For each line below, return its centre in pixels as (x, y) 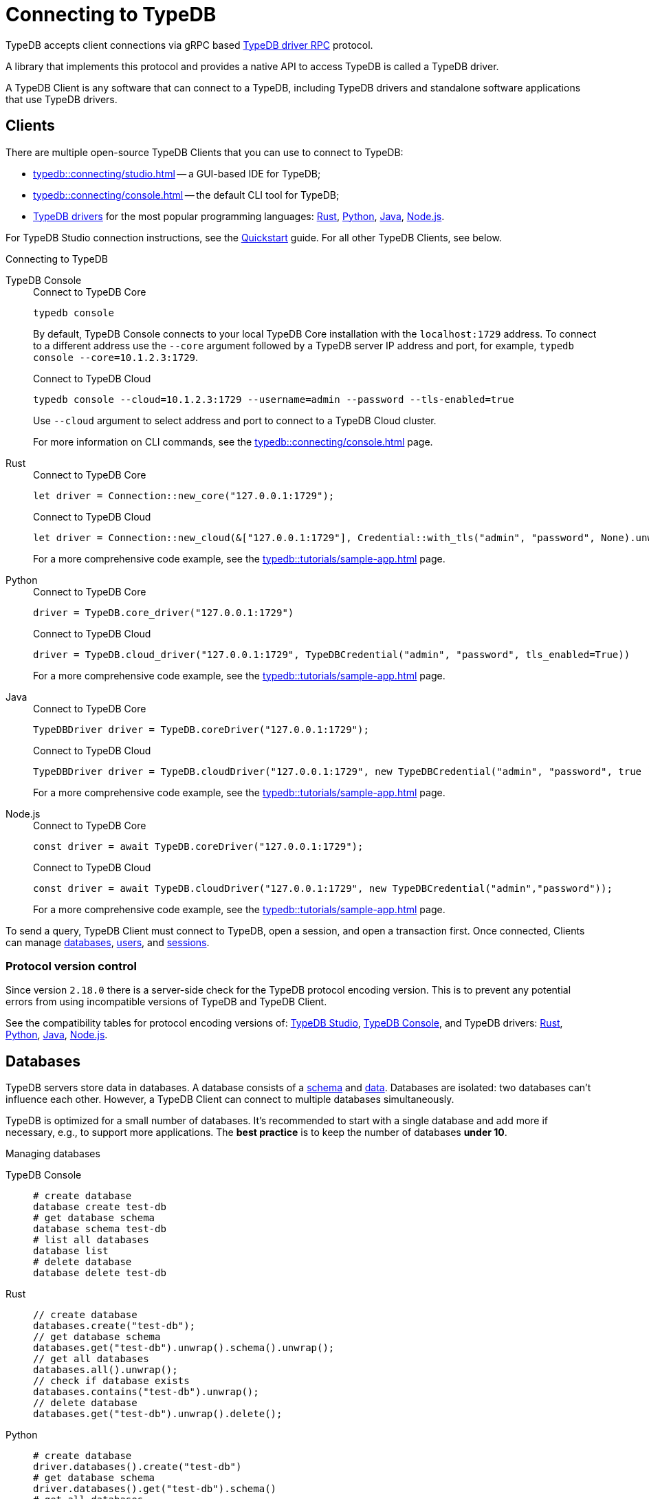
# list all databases (91, 1240)
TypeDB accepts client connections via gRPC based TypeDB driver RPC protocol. (189, 45)
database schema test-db (100, 1229)
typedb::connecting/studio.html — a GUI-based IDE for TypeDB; (177, 173)
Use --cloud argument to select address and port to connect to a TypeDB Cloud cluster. (235, 420)
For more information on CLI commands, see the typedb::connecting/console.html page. (233, 441)
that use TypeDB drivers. (62, 99)
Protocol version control (71, 966)
